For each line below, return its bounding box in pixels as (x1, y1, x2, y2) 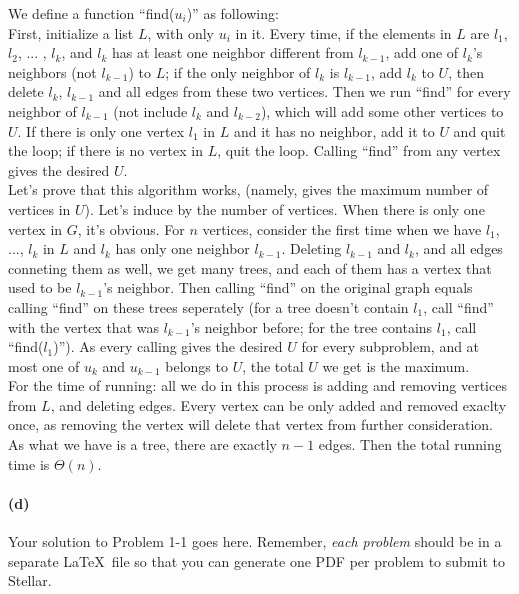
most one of (8, 355, 80, 376)
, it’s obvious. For (77, 218, 185, 239)
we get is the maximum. (322, 355, 470, 376)
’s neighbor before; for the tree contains (190, 316, 433, 337)
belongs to (165, 355, 228, 376)
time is (8, 453, 50, 474)
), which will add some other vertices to (260, 100, 504, 121)
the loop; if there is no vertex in (8, 140, 203, 161)
